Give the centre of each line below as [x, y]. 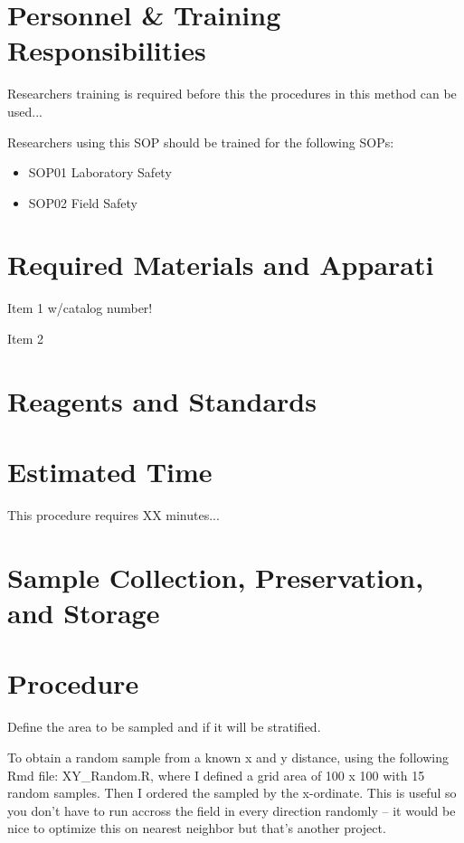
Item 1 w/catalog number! [80, 308]
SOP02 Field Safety [83, 202]
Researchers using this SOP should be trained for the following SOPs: [201, 142]
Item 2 [26, 338]
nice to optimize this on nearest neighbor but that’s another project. [197, 828]
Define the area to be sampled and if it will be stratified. [164, 727]
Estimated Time [110, 472]
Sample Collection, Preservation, [216, 577]
